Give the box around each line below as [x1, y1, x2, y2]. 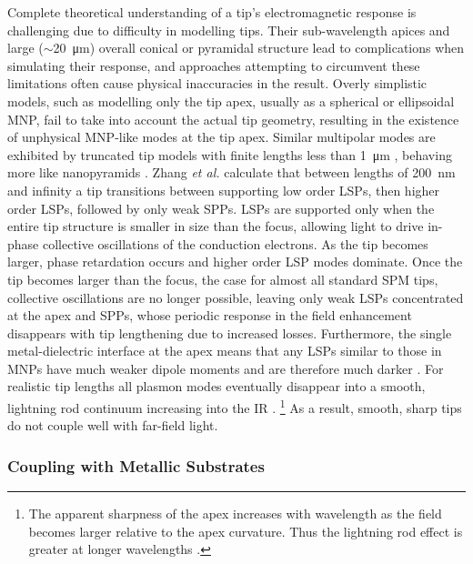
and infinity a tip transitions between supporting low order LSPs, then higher [7, 180, 440, 199]
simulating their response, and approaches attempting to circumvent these [7, 55, 420, 75]
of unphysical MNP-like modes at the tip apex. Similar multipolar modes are [7, 127, 436, 146]
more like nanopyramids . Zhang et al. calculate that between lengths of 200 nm [7, 163, 456, 182]
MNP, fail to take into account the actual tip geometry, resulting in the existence [7, 109, 459, 128]
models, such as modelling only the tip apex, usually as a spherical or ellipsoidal [7, 91, 455, 110]
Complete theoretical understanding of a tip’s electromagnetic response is [7, 3, 417, 21]
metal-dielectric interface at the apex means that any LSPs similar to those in [7, 341, 442, 360]
